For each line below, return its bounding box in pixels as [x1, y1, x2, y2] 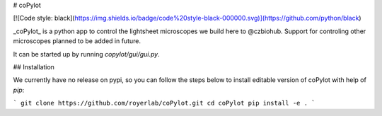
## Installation [13, 62, 54, 71]
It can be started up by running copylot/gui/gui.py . [13, 50, 160, 58]
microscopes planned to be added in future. [13, 37, 141, 45]
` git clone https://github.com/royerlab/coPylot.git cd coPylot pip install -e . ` [13, 99, 316, 108]
